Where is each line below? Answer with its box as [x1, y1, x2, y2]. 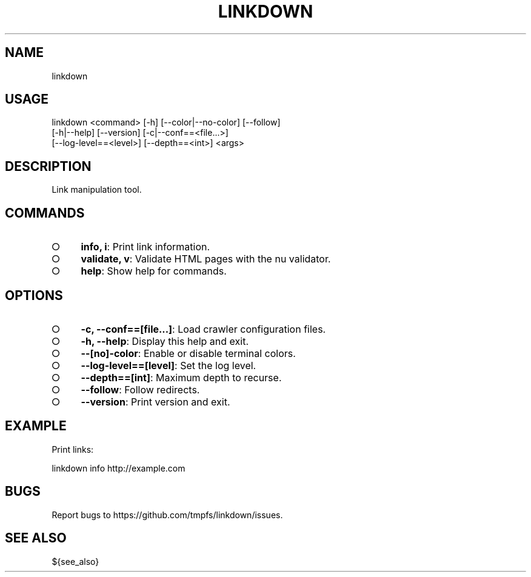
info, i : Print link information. [81, 241, 210, 253]
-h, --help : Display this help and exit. [81, 335, 249, 347]
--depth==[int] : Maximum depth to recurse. [81, 371, 282, 384]
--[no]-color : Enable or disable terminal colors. [81, 347, 296, 359]
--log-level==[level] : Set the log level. [81, 359, 256, 372]
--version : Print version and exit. [81, 395, 230, 408]
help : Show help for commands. [81, 265, 227, 278]
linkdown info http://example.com [52, 462, 185, 473]
